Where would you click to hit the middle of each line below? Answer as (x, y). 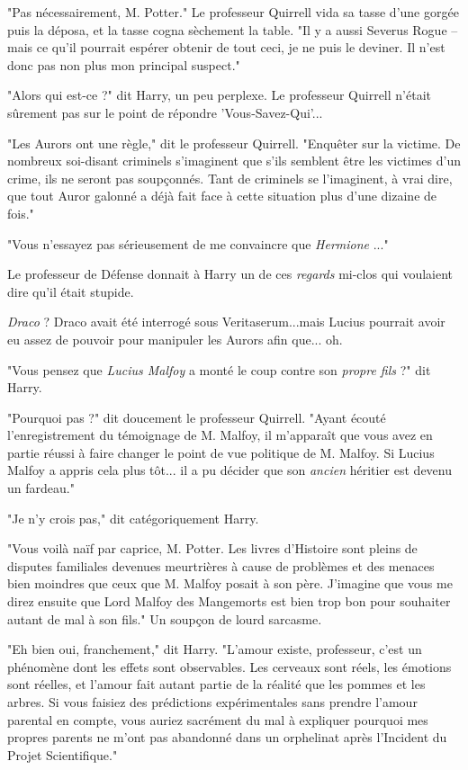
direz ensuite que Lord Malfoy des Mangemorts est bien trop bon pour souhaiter (229, 601)
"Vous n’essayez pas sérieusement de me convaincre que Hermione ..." (198, 243)
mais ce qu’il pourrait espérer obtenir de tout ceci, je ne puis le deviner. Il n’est (226, 47)
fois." (21, 213)
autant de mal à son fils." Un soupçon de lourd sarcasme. (165, 618)
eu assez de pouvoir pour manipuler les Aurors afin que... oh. (175, 339)
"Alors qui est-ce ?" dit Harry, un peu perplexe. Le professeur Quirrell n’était (219, 95)
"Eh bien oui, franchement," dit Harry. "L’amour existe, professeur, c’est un (215, 649)
